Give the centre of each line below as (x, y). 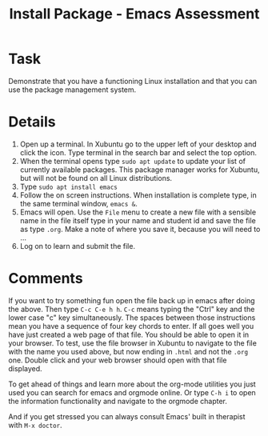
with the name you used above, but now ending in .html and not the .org (128, 351)
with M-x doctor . (35, 425)
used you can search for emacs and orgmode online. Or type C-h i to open (132, 392)
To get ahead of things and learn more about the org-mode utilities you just (132, 384)
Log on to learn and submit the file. (78, 246)
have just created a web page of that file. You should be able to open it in (129, 334)
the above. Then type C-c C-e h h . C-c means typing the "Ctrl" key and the (132, 309)
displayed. (25, 368)
